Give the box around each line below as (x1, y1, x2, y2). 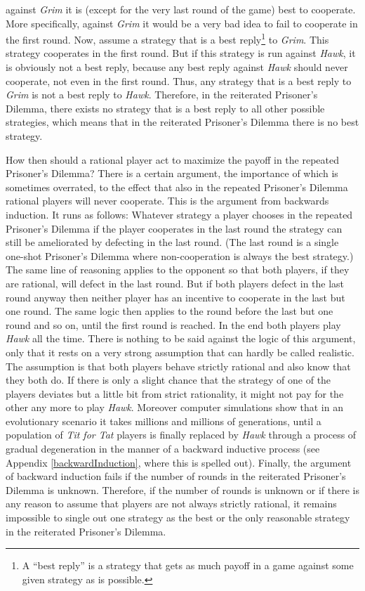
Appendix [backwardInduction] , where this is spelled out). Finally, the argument (6, 455, 352, 469)
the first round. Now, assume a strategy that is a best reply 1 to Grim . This (6, 30, 329, 46)
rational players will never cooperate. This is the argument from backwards (6, 193, 329, 208)
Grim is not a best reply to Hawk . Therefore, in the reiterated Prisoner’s (6, 87, 318, 102)
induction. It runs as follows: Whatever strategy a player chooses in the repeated (6, 207, 353, 221)
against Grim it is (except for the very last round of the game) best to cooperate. (6, 2, 356, 16)
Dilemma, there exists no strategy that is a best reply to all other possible (6, 100, 325, 115)
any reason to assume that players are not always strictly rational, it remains (6, 496, 337, 511)
